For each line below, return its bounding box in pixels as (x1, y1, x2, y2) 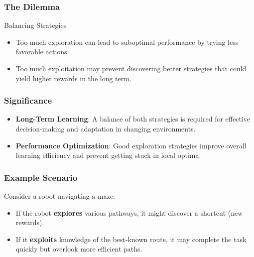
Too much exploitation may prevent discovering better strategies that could (15, 63, 247, 73)
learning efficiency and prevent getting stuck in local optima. (15, 150, 201, 160)
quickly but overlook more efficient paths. (15, 244, 142, 254)
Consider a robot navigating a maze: (4, 191, 115, 201)
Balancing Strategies (4, 20, 67, 30)
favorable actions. (15, 46, 69, 57)
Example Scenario (4, 171, 78, 183)
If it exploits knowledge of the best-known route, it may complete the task (15, 234, 247, 244)
